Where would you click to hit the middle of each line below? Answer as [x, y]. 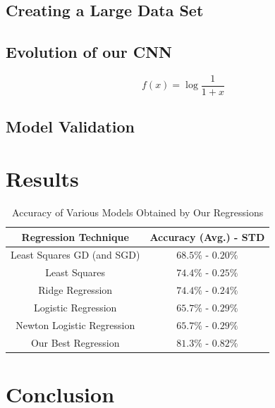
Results [42, 179]
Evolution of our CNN [89, 52]
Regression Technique [75, 236]
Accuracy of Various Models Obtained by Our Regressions [138, 212]
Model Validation [71, 126]
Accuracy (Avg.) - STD [207, 236]
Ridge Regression [75, 290]
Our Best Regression [75, 342]
